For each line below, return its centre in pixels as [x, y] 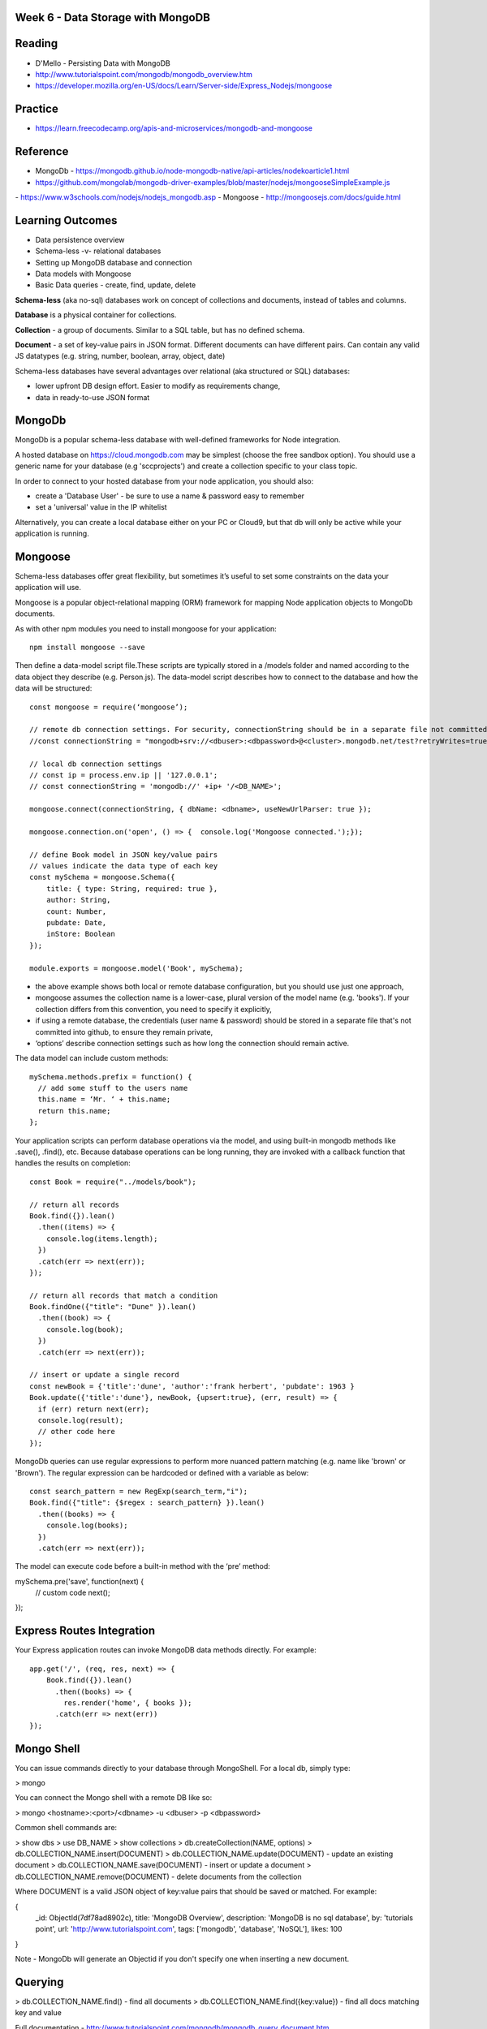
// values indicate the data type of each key [124, 866]
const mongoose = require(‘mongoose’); [109, 707]
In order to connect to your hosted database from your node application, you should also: [164, 481]
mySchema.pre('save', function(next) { [80, 1581]
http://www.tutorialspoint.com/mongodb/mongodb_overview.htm [144, 74]
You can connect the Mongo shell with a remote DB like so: [114, 1798]
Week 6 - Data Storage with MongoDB [113, 17]
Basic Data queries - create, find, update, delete [116, 285]
